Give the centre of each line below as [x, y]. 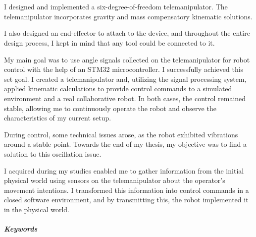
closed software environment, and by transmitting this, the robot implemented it [126, 200]
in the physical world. [37, 209]
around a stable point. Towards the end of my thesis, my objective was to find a [126, 144]
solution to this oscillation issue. [53, 153]
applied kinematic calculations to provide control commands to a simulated [118, 89]
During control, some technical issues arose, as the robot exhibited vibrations [121, 134]
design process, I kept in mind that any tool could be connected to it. [109, 42]
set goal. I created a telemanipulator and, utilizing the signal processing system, [125, 79]
